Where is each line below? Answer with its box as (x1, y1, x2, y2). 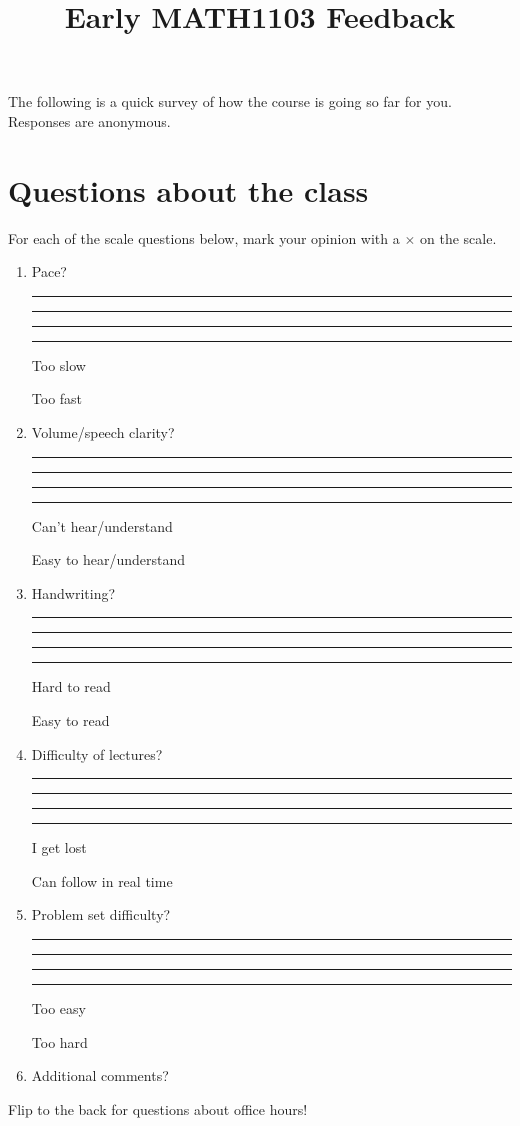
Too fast (31, 388, 83, 409)
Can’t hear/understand (31, 515, 173, 536)
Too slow (31, 354, 86, 375)
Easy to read (31, 710, 110, 731)
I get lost (31, 837, 87, 858)
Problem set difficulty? (31, 904, 171, 925)
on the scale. (420, 227, 497, 248)
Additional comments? (31, 1065, 169, 1086)
